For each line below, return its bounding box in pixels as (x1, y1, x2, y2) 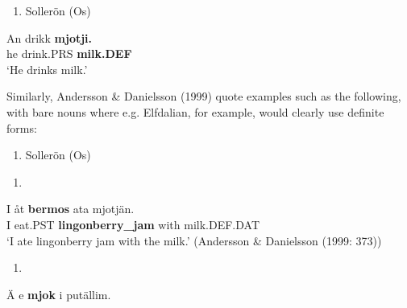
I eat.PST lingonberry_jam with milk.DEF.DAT (6, 216, 260, 232)
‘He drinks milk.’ (6, 60, 88, 77)
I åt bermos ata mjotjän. (6, 200, 135, 217)
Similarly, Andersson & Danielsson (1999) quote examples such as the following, (6, 88, 401, 105)
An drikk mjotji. (6, 29, 93, 46)
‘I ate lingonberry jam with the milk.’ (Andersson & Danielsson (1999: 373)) (6, 232, 382, 248)
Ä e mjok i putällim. (6, 285, 111, 302)
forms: (6, 119, 37, 136)
